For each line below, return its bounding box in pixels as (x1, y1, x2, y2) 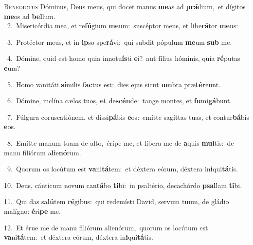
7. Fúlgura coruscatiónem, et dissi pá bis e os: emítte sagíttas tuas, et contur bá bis (7, 112, 249, 122)
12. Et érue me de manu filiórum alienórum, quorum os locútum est (4, 222, 208, 232)
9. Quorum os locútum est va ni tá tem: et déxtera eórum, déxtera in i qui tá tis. (7, 164, 238, 174)
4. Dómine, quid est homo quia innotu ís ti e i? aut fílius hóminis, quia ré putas (7, 53, 240, 63)
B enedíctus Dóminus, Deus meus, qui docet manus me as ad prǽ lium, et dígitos (4, 1, 246, 11)
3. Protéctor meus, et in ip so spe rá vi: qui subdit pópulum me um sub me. (7, 37, 232, 47)
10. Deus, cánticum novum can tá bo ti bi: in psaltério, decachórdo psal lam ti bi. (4, 180, 242, 190)
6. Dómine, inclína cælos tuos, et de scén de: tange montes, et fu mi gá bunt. (7, 95, 232, 106)
